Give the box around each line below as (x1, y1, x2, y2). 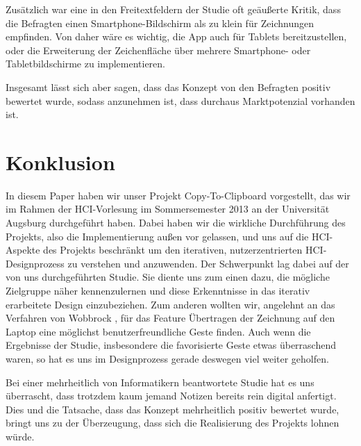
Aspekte (6, 242, 40, 257)
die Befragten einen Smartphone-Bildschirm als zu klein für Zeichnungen (6, 15, 314, 30)
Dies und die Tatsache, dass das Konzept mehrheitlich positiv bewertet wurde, (6, 402, 339, 416)
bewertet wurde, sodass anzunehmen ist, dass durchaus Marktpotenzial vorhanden (6, 93, 355, 108)
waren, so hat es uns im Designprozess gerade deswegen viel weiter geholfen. (6, 352, 329, 365)
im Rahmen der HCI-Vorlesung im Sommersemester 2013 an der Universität (6, 201, 330, 216)
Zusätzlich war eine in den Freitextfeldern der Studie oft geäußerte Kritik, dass (6, 2, 341, 16)
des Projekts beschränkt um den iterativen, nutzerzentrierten (43, 242, 303, 257)
